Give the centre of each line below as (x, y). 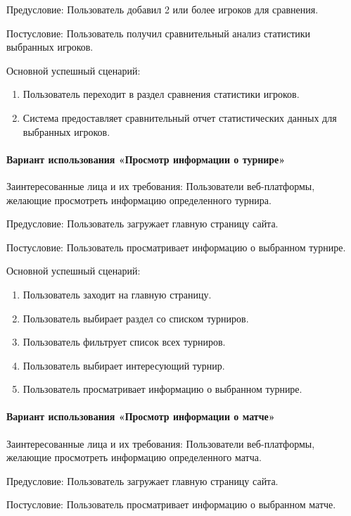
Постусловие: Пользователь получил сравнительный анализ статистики (159, 33)
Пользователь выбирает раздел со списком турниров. (136, 318)
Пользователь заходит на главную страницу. (117, 294)
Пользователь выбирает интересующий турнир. (124, 365)
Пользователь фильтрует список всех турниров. (124, 342)
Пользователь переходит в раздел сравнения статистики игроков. (161, 94)
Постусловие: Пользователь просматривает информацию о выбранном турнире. (176, 247)
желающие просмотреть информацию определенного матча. (134, 457)
